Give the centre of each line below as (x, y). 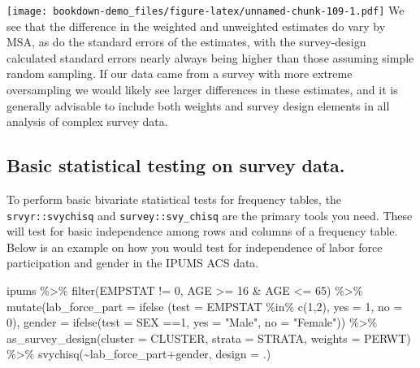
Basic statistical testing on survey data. (176, 165)
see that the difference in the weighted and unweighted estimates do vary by (196, 26)
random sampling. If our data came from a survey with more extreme (180, 74)
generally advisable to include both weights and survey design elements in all (198, 105)
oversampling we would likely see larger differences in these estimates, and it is (202, 90)
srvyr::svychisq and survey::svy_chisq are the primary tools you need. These (210, 215)
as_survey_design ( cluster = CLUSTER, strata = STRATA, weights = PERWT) (209, 338)
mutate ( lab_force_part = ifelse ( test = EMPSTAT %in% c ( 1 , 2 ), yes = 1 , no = (205, 306)
